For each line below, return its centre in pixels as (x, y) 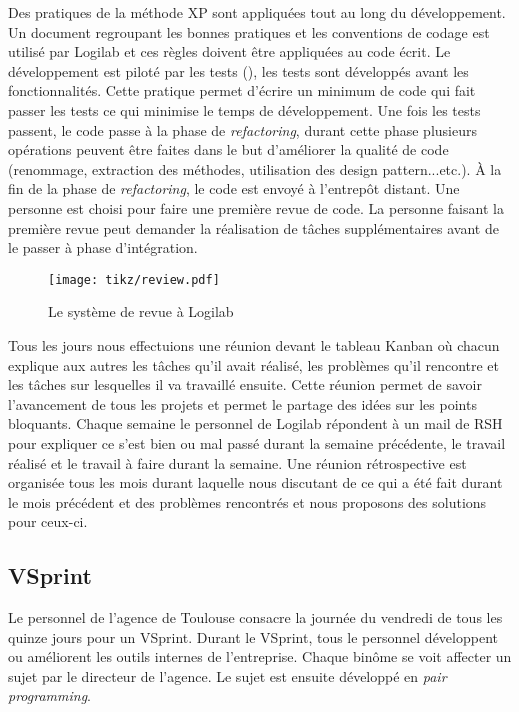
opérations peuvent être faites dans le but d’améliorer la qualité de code (228, 149)
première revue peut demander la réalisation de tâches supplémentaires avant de (253, 227)
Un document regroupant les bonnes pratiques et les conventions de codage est (249, 31)
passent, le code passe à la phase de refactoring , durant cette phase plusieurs (242, 129)
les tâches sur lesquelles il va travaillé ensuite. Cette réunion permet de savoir (245, 384)
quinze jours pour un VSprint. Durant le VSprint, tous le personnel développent (253, 636)
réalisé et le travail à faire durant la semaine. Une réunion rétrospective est (237, 462)
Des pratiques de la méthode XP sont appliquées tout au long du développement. (257, 12)
